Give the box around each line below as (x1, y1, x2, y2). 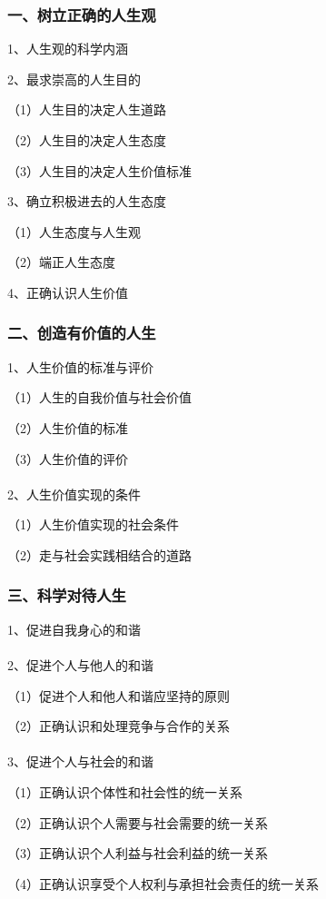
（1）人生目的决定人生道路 (7, 100, 166, 119)
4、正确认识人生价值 (7, 282, 128, 301)
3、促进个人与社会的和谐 (7, 752, 153, 771)
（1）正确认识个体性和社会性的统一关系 (7, 782, 242, 801)
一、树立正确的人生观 (7, 3, 156, 25)
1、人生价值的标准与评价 (7, 357, 153, 376)
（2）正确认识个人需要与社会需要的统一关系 (7, 813, 268, 832)
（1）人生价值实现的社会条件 (7, 515, 179, 534)
